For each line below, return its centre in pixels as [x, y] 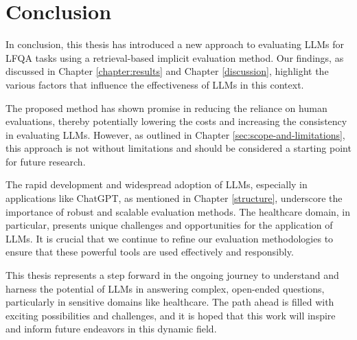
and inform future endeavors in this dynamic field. [111, 329]
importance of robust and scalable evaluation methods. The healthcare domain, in [178, 211]
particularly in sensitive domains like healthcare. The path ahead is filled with [170, 302]
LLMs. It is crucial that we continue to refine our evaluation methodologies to [170, 238]
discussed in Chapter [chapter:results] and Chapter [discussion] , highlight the [167, 71]
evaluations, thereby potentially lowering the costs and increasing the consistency [176, 121]
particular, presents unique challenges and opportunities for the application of [169, 225]
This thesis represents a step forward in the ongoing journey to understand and [172, 275]
